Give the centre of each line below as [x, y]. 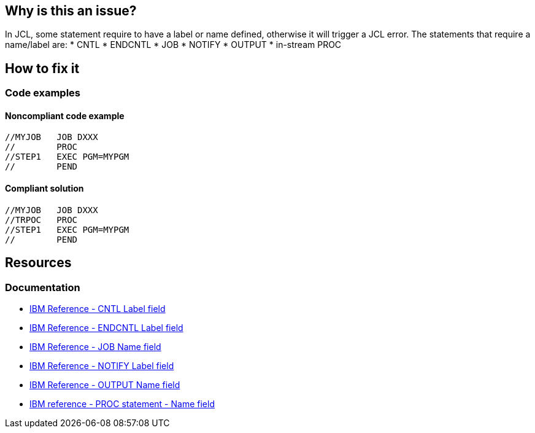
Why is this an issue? [71, 11]
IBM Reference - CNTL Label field [98, 308]
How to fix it [42, 68]
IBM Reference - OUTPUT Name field [105, 384]
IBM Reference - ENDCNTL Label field [106, 327]
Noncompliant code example [65, 115]
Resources [38, 263]
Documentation [43, 287]
